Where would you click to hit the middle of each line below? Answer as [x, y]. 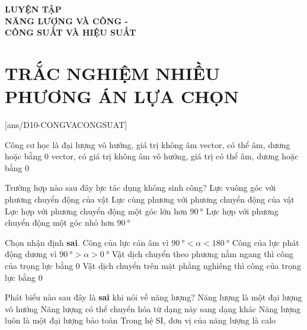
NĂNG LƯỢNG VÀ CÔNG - [66, 20]
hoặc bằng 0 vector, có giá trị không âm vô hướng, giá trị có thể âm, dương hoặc [152, 156]
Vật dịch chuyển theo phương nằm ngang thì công [202, 254]
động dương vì [31, 254]
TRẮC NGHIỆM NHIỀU [112, 73]
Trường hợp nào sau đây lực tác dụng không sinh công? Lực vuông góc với [140, 188]
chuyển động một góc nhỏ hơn [60, 222]
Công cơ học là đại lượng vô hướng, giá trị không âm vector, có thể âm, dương [148, 144]
